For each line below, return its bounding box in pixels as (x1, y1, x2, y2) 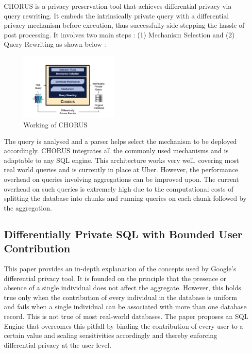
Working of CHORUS (23, 120, 88, 130)
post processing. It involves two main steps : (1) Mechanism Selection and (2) (4, 29, 235, 39)
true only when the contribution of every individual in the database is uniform (4, 292, 237, 302)
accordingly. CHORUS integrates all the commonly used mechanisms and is (4, 145, 229, 156)
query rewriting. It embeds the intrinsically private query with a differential (4, 10, 229, 20)
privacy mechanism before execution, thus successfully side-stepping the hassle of (4, 20, 245, 30)
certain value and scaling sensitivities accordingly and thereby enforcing (4, 330, 218, 340)
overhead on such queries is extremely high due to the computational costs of (4, 183, 234, 194)
